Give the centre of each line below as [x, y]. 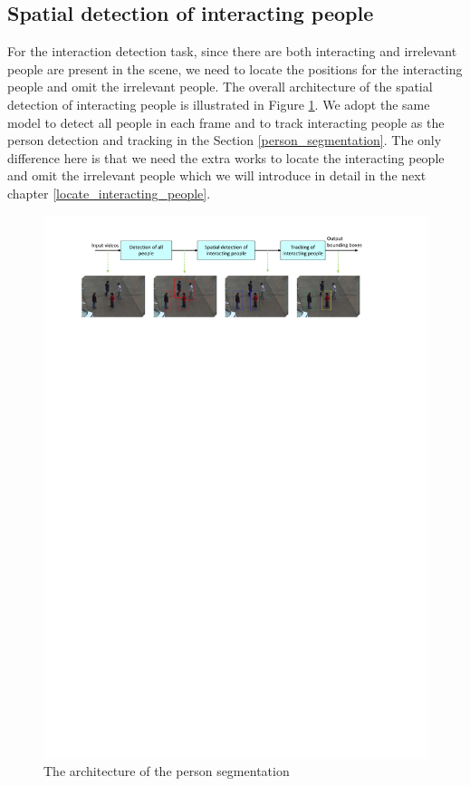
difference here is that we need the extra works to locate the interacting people [226, 157]
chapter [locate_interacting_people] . [109, 193]
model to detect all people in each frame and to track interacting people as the [226, 122]
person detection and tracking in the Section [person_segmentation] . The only [225, 140]
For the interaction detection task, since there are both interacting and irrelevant [232, 51]
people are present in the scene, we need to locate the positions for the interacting [235, 68]
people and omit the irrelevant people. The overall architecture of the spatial [220, 87]
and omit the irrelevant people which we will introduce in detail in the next [217, 175]
